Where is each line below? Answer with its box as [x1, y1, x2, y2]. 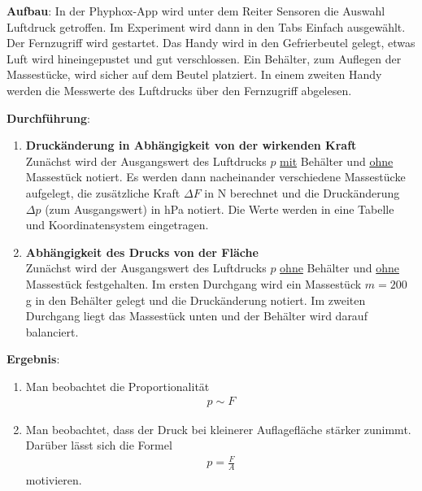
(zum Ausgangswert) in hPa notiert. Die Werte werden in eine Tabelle [45, 200, 394, 217]
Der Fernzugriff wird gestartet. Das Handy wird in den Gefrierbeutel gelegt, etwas [7, 34, 415, 51]
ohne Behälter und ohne [280, 259, 399, 276]
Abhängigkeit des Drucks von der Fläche [25, 243, 259, 260]
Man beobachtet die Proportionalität [25, 377, 210, 394]
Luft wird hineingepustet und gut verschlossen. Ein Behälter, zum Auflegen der [7, 50, 402, 67]
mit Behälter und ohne [280, 152, 394, 169]
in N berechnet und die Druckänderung [204, 184, 400, 201]
